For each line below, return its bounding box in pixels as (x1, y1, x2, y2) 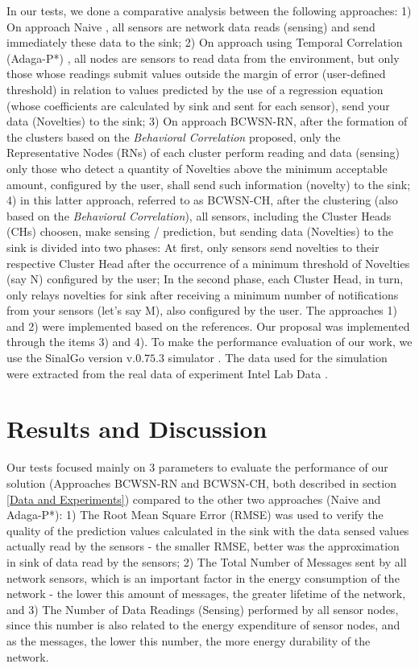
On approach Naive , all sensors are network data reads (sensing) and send (6, 18, 375, 35)
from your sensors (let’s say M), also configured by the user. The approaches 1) (6, 302, 397, 319)
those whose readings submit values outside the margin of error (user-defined (6, 65, 386, 82)
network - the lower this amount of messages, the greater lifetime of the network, (6, 585, 406, 602)
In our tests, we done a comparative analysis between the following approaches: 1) (6, 2, 412, 19)
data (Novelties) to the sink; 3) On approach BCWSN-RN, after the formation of (6, 113, 408, 130)
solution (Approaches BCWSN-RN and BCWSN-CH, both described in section (6, 474, 396, 491)
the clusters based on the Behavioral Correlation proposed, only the (6, 128, 341, 145)
